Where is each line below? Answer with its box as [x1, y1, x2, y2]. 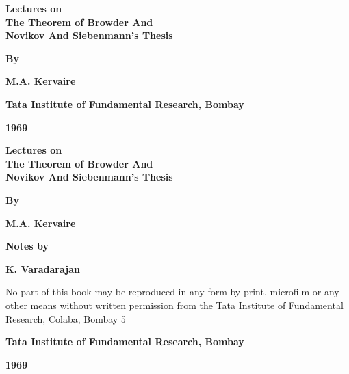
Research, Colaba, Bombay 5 [5, 311, 126, 325]
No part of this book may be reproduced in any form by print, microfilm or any [5, 284, 339, 299]
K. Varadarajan [5, 261, 80, 276]
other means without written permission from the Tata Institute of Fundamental [5, 297, 344, 312]
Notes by [5, 239, 49, 253]
